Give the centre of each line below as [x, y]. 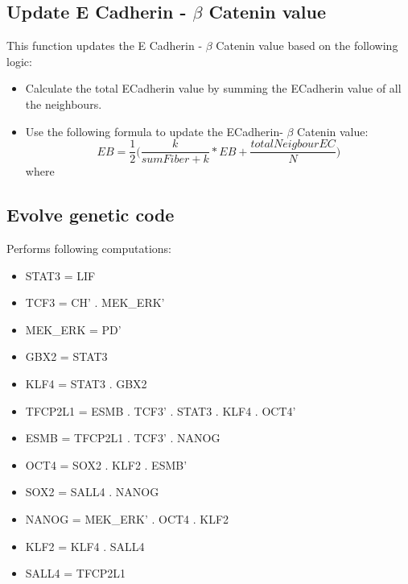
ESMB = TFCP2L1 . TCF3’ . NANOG [123, 438]
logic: [19, 61]
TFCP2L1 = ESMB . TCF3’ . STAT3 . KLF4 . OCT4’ [161, 410]
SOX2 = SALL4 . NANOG [92, 492]
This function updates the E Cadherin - [105, 46]
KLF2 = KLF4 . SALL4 [85, 546]
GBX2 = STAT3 [66, 356]
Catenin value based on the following [307, 46]
